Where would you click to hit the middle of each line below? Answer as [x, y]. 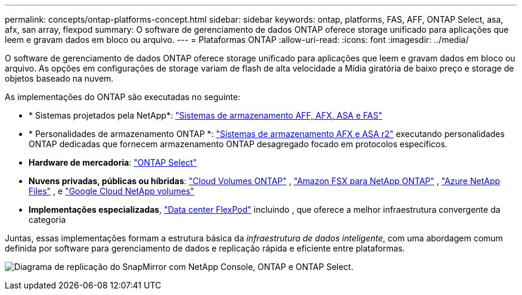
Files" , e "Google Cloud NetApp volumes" [111, 191]
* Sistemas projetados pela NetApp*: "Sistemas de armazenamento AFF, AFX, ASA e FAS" [206, 115]
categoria [47, 220]
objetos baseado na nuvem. [59, 78]
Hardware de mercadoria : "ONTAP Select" [113, 162]
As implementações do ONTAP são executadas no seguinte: [123, 97]
